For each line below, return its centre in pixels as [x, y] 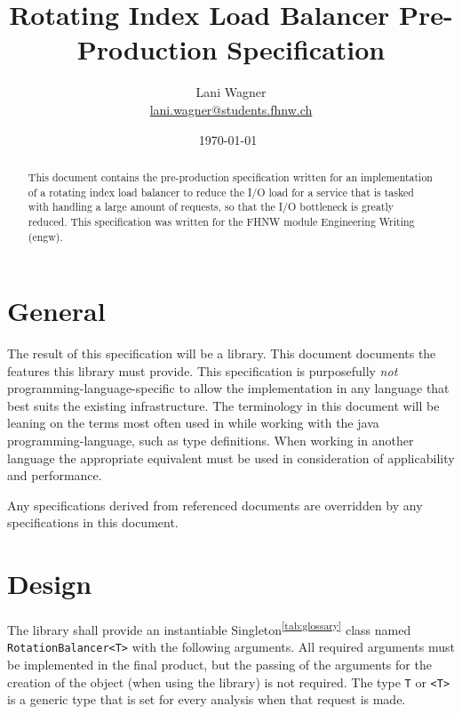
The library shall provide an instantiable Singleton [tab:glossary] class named [209, 628]
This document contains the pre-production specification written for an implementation [230, 176]
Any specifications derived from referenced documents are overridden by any [215, 505]
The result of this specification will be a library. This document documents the [222, 353]
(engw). [45, 236]
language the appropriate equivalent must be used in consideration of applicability [231, 457]
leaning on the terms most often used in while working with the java [193, 423]
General [56, 311]
